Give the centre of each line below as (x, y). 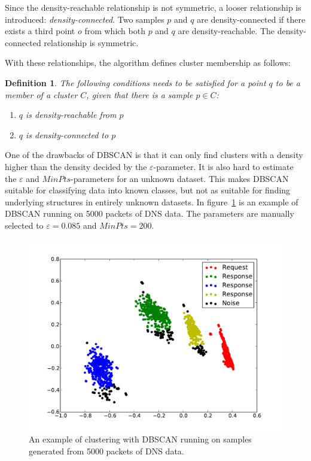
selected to (24, 225)
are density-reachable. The (226, 31)
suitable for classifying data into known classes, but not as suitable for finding (148, 190)
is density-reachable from (71, 115)
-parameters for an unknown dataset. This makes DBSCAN (180, 178)
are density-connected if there (251, 19)
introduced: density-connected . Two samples (85, 19)
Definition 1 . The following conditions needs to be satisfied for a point (135, 82)
